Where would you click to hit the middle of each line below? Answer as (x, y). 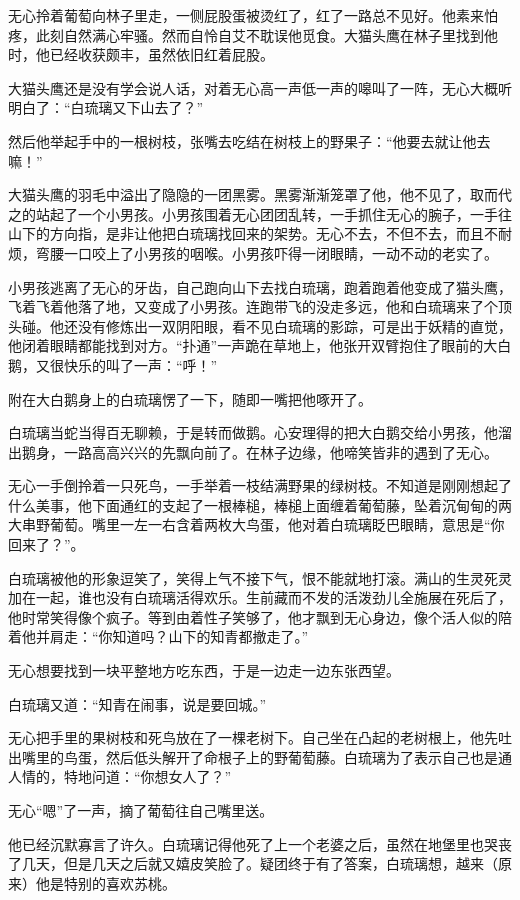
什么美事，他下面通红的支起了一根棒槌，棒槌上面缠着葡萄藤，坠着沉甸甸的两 (260, 504)
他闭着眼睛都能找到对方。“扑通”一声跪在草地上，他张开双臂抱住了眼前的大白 (260, 345)
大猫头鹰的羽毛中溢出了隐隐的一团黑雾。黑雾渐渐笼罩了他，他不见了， (239, 194)
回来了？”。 (46, 544)
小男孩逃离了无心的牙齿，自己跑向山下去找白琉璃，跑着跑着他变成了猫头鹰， (260, 286)
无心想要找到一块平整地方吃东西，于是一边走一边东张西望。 (204, 670)
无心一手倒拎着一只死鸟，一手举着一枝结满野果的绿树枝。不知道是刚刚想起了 (260, 485)
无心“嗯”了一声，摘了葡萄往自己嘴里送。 (141, 810)
